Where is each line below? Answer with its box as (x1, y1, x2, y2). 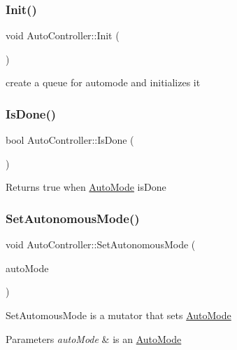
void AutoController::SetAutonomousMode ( (6, 237, 196, 252)
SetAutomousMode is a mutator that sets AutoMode (6, 308, 231, 322)
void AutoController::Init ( (6, 28, 120, 43)
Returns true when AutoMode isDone (6, 180, 166, 194)
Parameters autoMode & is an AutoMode (6, 331, 182, 346)
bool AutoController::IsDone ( (6, 133, 134, 147)
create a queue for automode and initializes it (6, 75, 201, 90)
